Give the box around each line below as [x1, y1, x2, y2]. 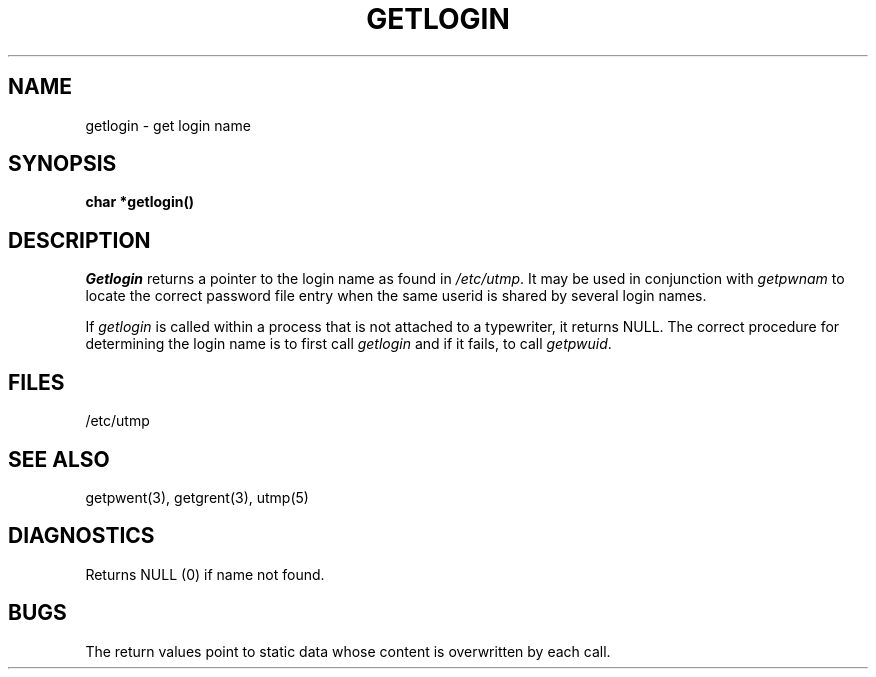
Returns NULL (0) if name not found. [85, 565, 325, 583]
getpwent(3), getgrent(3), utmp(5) [85, 488, 309, 506]
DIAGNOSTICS [8, 523, 155, 549]
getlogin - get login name [85, 116, 251, 134]
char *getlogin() [85, 193, 194, 211]
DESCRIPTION [8, 227, 151, 253]
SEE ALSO [8, 446, 110, 472]
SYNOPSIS [8, 151, 117, 177]
